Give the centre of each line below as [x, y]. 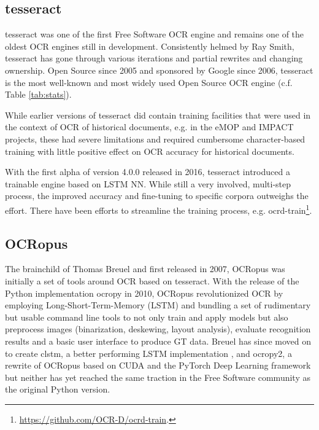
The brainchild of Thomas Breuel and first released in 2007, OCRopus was [145, 269]
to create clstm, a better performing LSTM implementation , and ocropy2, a [148, 353]
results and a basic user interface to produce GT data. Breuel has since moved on [158, 341]
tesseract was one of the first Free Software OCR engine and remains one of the [155, 34]
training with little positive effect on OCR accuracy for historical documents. [150, 151]
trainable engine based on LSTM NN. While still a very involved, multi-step [148, 183]
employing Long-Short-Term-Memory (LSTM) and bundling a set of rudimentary [158, 305]
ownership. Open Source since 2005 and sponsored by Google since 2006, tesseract [159, 70]
